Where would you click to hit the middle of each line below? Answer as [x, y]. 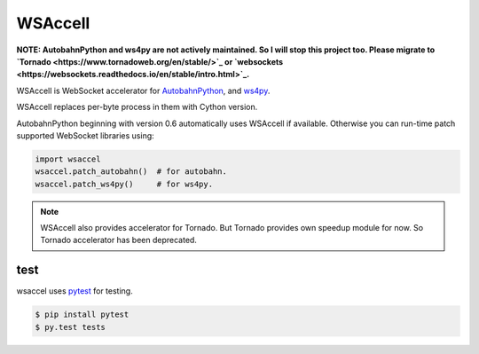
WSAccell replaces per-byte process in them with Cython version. [137, 107]
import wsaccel [68, 159]
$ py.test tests [71, 327]
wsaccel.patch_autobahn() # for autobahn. [131, 172]
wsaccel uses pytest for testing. [75, 291]
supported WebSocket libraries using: [85, 135]
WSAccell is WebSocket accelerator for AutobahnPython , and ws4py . [143, 90]
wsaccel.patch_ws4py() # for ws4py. [124, 184]
